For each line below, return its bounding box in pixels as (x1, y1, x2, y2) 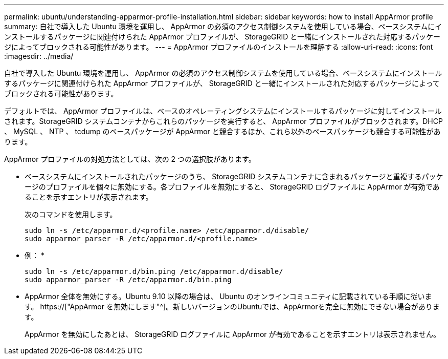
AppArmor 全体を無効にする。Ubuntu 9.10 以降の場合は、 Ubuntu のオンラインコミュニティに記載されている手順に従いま (25, 292, 432, 301)
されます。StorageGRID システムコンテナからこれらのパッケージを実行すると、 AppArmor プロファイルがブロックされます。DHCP (4, 117, 443, 125)
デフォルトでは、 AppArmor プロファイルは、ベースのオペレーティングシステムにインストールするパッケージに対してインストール (4, 107, 442, 115)
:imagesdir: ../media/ (4, 52, 74, 60)
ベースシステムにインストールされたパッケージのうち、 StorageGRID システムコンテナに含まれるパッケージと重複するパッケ (25, 172, 443, 181)
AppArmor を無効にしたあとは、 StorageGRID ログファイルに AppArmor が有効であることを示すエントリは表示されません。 (25, 330, 440, 339)
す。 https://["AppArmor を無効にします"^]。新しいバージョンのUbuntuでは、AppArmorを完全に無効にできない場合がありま (25, 302, 440, 311)
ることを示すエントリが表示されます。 (25, 193, 153, 201)
